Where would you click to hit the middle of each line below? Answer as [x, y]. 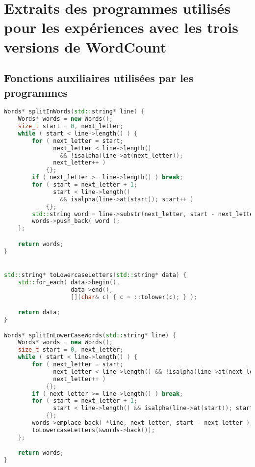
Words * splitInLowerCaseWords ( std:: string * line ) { [90, 335]
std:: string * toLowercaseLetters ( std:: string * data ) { [95, 275]
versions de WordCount [85, 46]
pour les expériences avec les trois [121, 27]
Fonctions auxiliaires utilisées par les [99, 78]
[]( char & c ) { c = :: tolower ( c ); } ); [134, 297]
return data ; [39, 313]
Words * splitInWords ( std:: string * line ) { [74, 112]
